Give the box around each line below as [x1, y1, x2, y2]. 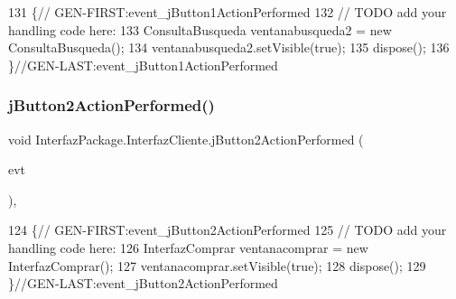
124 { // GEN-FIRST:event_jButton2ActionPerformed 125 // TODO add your [8, 220, 447, 239]
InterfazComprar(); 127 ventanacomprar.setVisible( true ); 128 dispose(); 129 [8, 256, 426, 275]
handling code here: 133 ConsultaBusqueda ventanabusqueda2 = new [8, 20, 392, 39]
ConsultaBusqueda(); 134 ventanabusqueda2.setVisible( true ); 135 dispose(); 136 [8, 38, 450, 57]
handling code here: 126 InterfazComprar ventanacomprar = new [8, 238, 368, 257]
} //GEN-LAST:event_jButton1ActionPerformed [8, 55, 278, 74]
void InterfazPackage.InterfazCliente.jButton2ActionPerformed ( [8, 129, 364, 148]
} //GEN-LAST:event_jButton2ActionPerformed [8, 274, 278, 293]
